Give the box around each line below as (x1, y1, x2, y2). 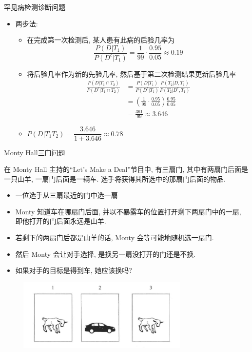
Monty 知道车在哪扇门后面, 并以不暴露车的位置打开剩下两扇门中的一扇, (15, 206, 241, 216)
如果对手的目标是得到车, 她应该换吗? (15, 265, 132, 275)
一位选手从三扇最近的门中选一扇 (15, 190, 118, 200)
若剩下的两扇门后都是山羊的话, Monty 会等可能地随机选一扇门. (15, 232, 214, 242)
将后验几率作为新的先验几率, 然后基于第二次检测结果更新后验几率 (27, 68, 236, 79)
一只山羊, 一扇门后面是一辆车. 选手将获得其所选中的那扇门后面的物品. (4, 173, 226, 184)
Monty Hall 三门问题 (4, 147, 65, 158)
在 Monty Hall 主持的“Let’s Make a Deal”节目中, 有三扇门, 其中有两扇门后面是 (4, 164, 248, 174)
